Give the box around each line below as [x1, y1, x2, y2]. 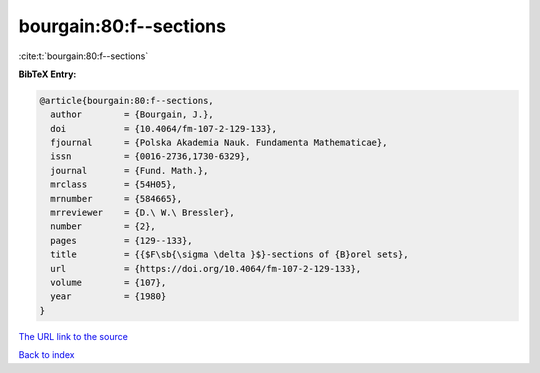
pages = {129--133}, [50, 235, 194, 246]
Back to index [18, 349, 75, 361]
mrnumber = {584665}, [50, 193, 183, 204]
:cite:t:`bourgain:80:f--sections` [18, 50, 149, 62]
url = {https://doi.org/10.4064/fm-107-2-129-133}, [50, 263, 362, 274]
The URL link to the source [18, 330, 129, 342]
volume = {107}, [50, 277, 167, 288]
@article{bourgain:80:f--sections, [39, 95, 214, 106]
